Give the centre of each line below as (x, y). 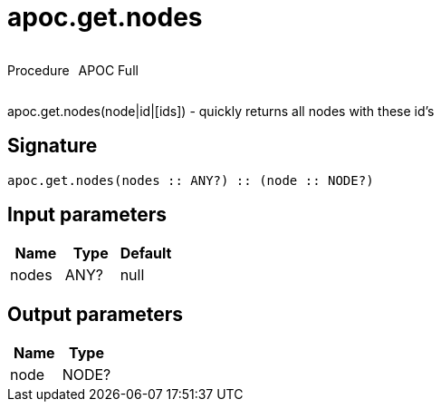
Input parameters (87, 215)
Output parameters (95, 314)
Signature (53, 146)
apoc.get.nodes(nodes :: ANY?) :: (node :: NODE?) (191, 180)
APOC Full (108, 70)
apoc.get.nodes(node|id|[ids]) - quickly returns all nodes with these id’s (221, 111)
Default (146, 253)
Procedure (38, 70)
